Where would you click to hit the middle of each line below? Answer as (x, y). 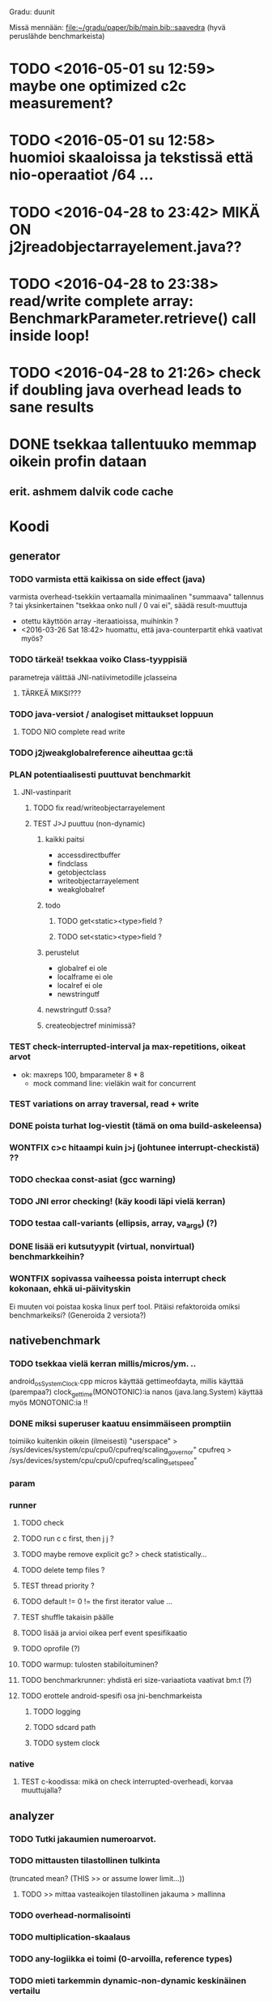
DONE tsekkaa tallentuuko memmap (133, 444)
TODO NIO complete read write (73, 731)
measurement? (61, 104)
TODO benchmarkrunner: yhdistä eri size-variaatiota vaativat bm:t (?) (136, 1680)
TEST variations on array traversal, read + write (104, 1104)
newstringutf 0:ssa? (78, 1010)
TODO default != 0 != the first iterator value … (97, 1601)
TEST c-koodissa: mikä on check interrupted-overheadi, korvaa (127, 1782)
